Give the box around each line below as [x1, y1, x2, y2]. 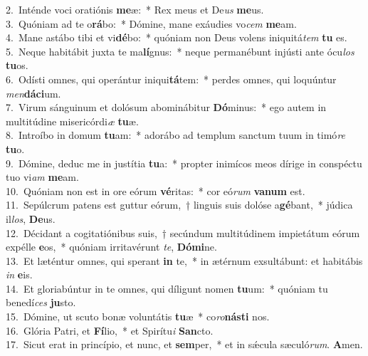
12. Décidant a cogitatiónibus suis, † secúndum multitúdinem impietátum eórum [6, 225, 360, 240]
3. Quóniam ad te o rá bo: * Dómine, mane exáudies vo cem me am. [6, 16, 297, 31]
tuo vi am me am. [6, 169, 79, 184]
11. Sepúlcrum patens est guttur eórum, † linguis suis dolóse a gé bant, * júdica [6, 197, 353, 212]
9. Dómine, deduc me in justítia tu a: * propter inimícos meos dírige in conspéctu [6, 155, 362, 170]
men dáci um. [6, 85, 61, 100]
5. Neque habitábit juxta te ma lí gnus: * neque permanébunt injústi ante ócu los [6, 43, 354, 58]
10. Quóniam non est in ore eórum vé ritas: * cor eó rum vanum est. [6, 183, 305, 198]
